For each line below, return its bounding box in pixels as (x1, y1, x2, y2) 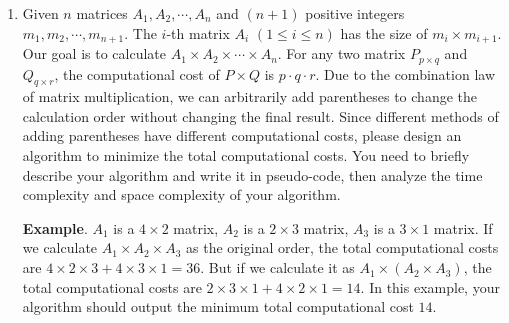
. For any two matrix (277, 43, 406, 64)
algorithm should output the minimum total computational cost (22, 296, 414, 317)
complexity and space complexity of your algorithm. (22, 184, 341, 205)
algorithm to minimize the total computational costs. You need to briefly (22, 145, 470, 166)
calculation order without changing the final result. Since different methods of (22, 105, 499, 126)
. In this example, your (360, 276, 500, 297)
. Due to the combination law (315, 63, 495, 84)
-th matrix (166, 22, 230, 43)
